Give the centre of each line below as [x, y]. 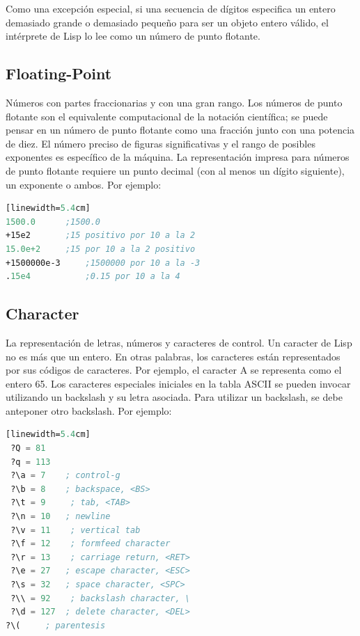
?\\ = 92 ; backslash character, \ [100, 598]
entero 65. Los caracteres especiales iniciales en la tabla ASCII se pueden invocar [178, 383]
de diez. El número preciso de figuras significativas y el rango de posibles [161, 143]
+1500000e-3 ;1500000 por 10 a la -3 [103, 263]
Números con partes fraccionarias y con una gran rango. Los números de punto [174, 102]
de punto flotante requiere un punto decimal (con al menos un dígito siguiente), [175, 170]
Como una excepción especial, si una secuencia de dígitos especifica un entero [171, 8]
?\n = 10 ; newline [61, 517]
